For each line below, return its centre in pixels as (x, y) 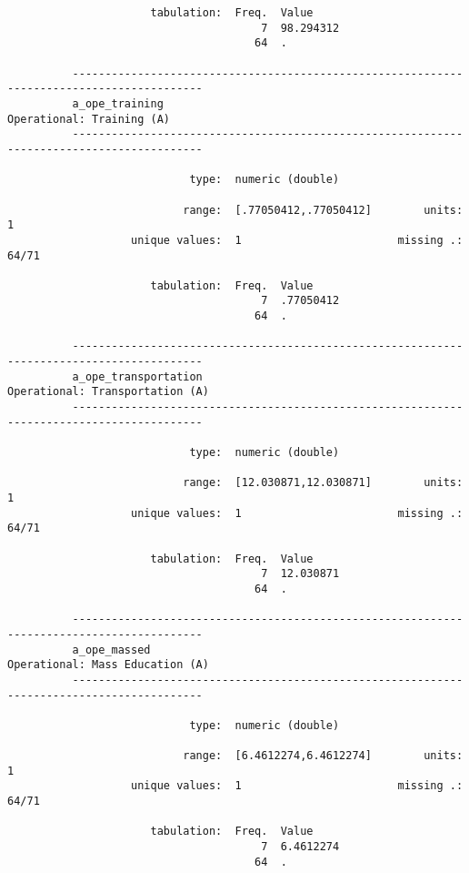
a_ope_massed (111, 650)
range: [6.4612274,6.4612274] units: (323, 756)
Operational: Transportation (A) (108, 392)
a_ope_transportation (137, 376)
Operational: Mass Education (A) (108, 665)
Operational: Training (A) (89, 119)
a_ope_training (118, 103)
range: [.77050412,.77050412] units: (323, 210)
